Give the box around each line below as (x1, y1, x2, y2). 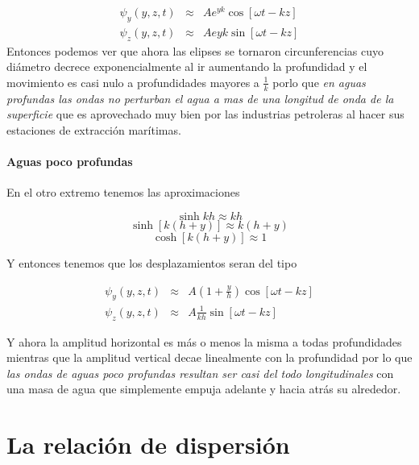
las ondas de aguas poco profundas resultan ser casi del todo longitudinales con (6, 364, 394, 381)
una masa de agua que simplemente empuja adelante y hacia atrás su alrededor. (6, 380, 401, 397)
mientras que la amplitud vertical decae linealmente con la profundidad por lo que (6, 349, 413, 366)
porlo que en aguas (272, 73, 366, 90)
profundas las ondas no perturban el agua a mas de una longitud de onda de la (6, 89, 394, 106)
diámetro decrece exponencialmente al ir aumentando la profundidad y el (6, 58, 367, 75)
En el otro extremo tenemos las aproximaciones (6, 184, 240, 201)
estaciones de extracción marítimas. (6, 121, 181, 138)
